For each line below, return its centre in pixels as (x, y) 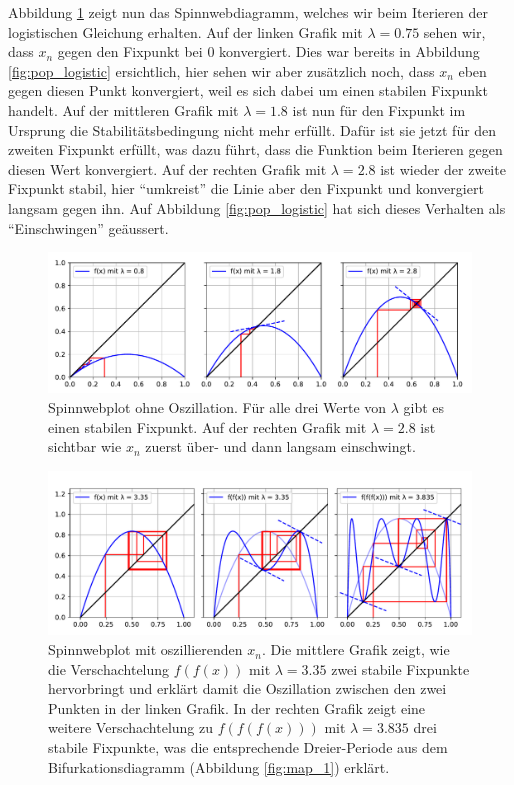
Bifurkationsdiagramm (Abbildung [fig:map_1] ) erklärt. (219, 766)
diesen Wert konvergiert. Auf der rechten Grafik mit (167, 168)
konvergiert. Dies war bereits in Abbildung (349, 51)
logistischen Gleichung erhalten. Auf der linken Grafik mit (185, 31)
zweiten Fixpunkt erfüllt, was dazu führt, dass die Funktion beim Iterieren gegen (255, 149)
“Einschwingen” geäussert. (88, 227)
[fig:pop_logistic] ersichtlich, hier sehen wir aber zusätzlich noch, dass (221, 70)
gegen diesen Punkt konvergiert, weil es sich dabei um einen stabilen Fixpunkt (248, 90)
